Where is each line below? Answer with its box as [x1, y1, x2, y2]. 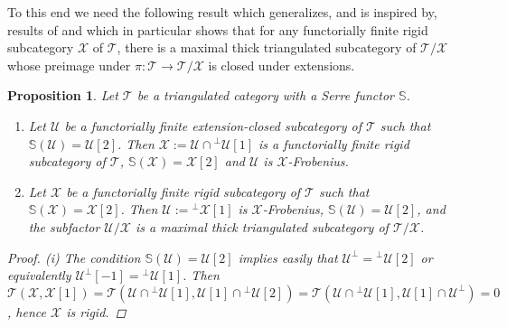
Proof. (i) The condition [7, 248, 141, 266]
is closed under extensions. [208, 55, 355, 74]
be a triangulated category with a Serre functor [136, 86, 395, 105]
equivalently [7, 266, 71, 285]
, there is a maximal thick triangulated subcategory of [117, 38, 417, 57]
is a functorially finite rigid [258, 134, 409, 153]
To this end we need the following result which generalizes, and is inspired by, [7, 3, 437, 21]
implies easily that [238, 248, 338, 266]
